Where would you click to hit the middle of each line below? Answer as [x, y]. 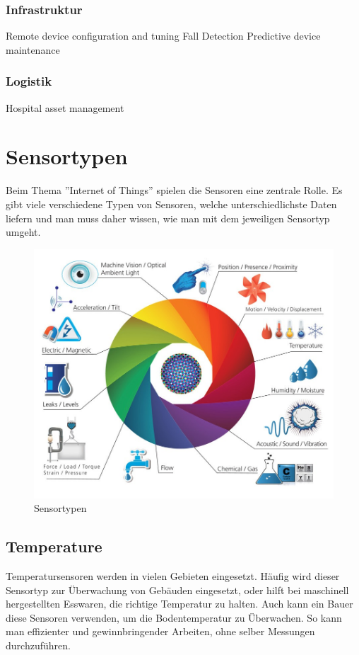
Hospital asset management [65, 107]
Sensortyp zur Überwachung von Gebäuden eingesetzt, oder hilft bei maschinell [177, 589]
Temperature [54, 546]
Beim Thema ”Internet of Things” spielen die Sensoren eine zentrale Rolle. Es [174, 190]
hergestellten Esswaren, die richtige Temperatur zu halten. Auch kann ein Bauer [179, 604]
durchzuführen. [38, 645]
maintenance [33, 49]
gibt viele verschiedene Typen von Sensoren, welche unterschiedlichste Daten [171, 204]
